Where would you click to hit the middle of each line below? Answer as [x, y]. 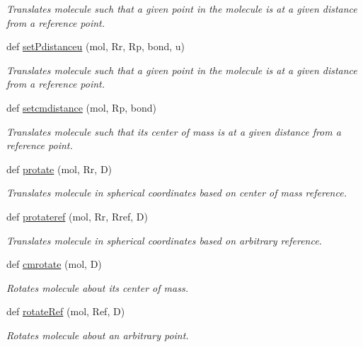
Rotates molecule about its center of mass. [97, 287]
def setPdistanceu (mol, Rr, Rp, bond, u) [96, 46]
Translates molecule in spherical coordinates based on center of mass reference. [177, 193]
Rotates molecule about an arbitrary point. [98, 335]
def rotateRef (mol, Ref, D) [66, 311]
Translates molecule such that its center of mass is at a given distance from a [174, 131]
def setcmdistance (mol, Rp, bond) [81, 107]
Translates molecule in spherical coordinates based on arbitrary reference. [164, 240]
